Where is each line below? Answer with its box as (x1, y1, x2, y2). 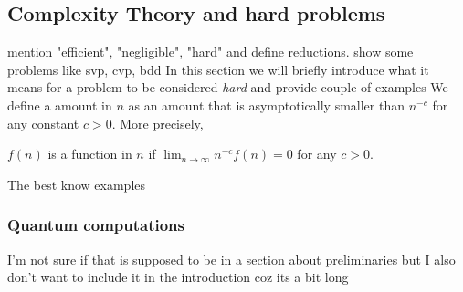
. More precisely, (111, 113, 204, 132)
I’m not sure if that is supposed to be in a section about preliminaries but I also (7, 249, 456, 268)
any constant (7, 113, 79, 132)
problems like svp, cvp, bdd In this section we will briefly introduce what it (7, 59, 429, 78)
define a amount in (7, 95, 112, 114)
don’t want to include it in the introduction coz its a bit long (7, 267, 349, 287)
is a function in (47, 144, 132, 163)
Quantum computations (7, 214, 184, 236)
